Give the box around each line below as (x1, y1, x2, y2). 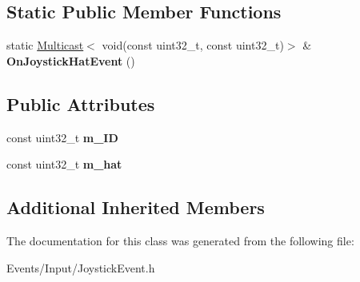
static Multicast (6, 37, 84, 54)
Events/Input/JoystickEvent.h (6, 259, 155, 276)
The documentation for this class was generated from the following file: (6, 232, 354, 248)
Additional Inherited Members (6, 195, 265, 220)
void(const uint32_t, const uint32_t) (102, 37, 284, 54)
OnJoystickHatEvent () (6, 52, 135, 69)
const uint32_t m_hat (6, 156, 122, 173)
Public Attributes (6, 91, 155, 116)
